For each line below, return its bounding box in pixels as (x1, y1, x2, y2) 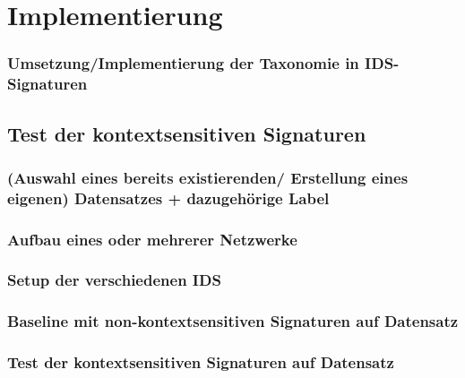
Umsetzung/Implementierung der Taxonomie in (7, 52, 359, 74)
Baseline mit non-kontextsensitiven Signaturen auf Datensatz (7, 310, 459, 332)
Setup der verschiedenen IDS (7, 269, 221, 291)
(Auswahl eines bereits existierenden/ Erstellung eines (7, 166, 409, 188)
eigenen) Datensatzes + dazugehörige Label (7, 186, 330, 209)
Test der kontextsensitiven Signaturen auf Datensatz (7, 351, 394, 374)
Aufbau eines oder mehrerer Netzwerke (7, 228, 297, 250)
